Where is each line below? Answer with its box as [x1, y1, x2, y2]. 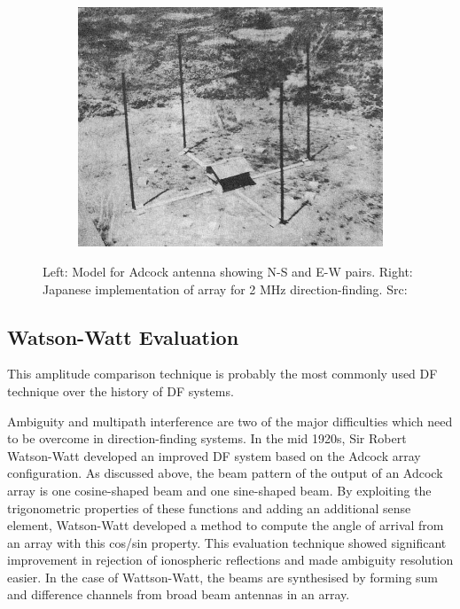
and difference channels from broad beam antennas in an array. [7, 585, 350, 604]
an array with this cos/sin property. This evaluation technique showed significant [7, 533, 447, 551]
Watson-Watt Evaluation [7, 323, 239, 350]
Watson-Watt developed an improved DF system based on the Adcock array [7, 446, 421, 465]
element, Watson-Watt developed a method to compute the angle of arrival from [7, 516, 444, 535]
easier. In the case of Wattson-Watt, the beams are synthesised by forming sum [7, 567, 439, 586]
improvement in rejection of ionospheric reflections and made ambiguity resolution [7, 550, 454, 569]
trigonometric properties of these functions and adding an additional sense [7, 498, 411, 517]
